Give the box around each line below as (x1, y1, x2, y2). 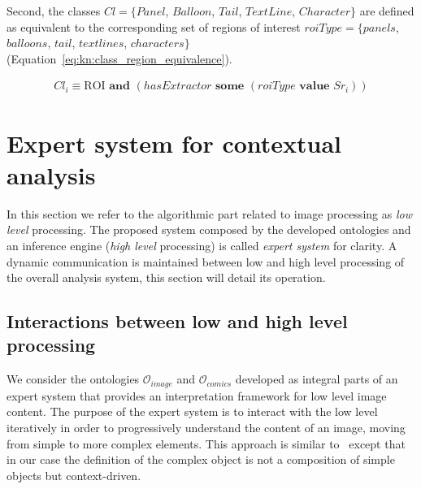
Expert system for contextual (7, 126, 342, 159)
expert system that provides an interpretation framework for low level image (7, 387, 387, 404)
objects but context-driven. (7, 466, 141, 483)
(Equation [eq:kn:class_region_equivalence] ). (7, 50, 232, 67)
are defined (359, 2, 414, 19)
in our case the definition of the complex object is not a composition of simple (7, 451, 395, 468)
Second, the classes (7, 2, 101, 19)
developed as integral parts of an (235, 370, 398, 387)
